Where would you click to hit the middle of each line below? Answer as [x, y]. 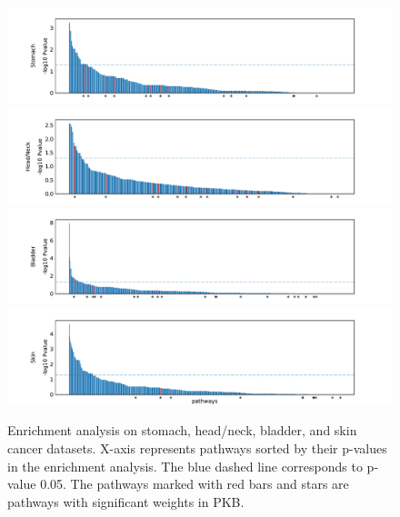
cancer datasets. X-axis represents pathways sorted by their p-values [197, 447]
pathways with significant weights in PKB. [126, 501]
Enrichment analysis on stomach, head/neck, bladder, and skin [182, 430]
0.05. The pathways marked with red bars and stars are [195, 484]
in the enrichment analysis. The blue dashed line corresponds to [185, 466]
